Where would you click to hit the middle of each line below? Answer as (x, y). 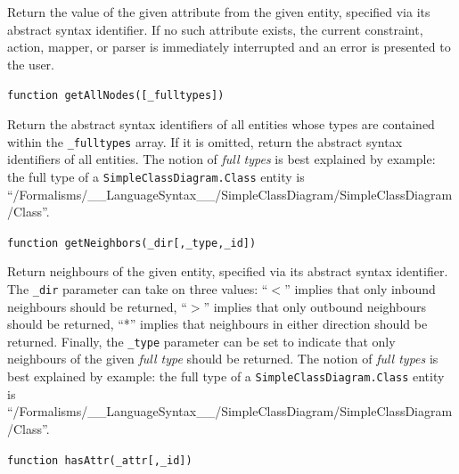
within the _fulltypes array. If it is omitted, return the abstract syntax (205, 141)
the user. (31, 64)
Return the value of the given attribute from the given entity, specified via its (219, 12)
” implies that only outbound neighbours (315, 306)
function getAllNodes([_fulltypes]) (116, 96)
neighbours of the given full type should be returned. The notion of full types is (223, 359)
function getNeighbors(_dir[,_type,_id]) (132, 243)
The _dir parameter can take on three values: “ (138, 288)
